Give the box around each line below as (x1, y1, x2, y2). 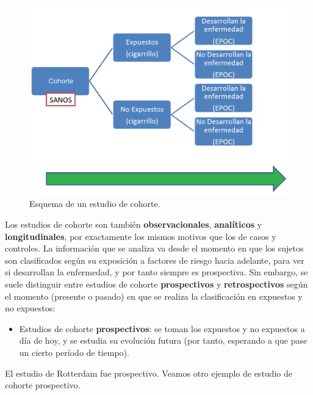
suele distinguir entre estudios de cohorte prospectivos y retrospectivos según (5, 277, 308, 290)
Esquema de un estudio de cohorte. (29, 197, 160, 210)
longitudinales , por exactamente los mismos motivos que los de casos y (5, 230, 276, 242)
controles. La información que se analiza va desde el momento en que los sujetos (5, 242, 304, 255)
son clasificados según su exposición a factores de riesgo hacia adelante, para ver (5, 253, 304, 266)
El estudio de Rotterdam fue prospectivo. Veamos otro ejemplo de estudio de (5, 366, 292, 379)
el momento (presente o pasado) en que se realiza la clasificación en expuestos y (5, 289, 303, 302)
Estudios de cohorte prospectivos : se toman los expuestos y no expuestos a (19, 322, 305, 335)
